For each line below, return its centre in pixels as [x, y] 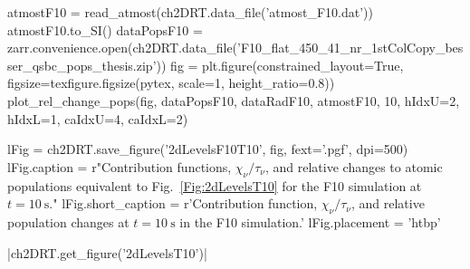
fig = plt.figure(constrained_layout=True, [287, 65]
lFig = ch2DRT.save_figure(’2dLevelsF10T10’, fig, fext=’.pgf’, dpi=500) [208, 149]
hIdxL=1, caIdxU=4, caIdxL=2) [98, 118]
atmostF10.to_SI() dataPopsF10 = [105, 29]
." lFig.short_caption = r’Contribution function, [183, 203]
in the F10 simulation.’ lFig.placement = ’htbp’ [310, 221]
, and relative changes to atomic [354, 166]
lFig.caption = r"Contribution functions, [120, 166]
